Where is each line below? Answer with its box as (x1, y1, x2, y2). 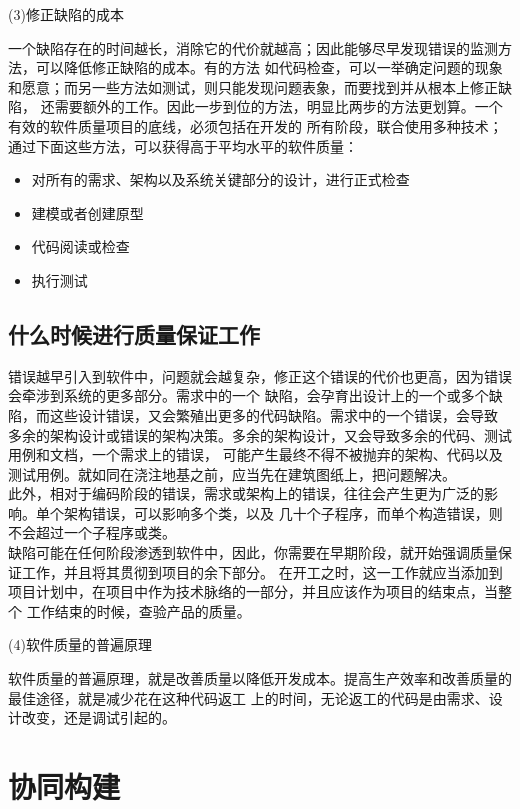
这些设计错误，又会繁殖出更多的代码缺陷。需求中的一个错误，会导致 (49, 404, 498, 425)
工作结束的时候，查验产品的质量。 (26, 600, 251, 621)
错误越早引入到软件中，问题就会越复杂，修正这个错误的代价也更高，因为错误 (8, 365, 512, 386)
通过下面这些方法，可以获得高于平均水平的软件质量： (8, 135, 358, 156)
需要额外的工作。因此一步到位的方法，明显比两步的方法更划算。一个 (54, 96, 503, 117)
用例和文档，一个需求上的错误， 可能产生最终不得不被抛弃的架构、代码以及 (8, 444, 503, 465)
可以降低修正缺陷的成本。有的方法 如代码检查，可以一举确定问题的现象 (35, 57, 503, 78)
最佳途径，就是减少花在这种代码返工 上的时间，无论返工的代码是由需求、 (8, 687, 489, 708)
